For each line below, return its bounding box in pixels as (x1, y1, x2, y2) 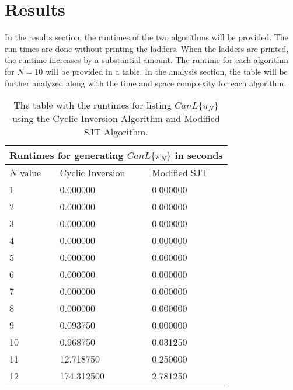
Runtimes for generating (9, 148, 124, 162)
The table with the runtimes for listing (13, 98, 172, 112)
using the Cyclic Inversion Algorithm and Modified (12, 112, 220, 126)
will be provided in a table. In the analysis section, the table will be (46, 65, 288, 77)
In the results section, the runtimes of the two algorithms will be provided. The (5, 31, 288, 43)
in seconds (175, 148, 223, 162)
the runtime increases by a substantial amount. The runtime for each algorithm (5, 54, 288, 66)
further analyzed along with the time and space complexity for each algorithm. (5, 76, 287, 89)
